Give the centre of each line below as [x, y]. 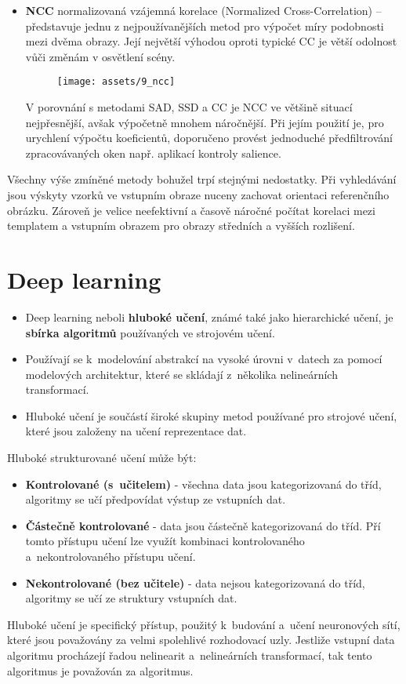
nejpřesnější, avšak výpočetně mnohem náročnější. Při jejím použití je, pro [205, 122]
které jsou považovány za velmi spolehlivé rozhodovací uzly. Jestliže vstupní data [201, 640]
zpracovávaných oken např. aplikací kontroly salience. [153, 153]
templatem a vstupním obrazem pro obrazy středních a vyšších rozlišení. [181, 226]
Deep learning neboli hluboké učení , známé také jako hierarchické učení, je [209, 317]
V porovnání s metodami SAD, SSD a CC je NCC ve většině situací [189, 107]
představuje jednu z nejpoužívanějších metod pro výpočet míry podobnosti [205, 25]
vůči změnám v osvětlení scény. [100, 56]
